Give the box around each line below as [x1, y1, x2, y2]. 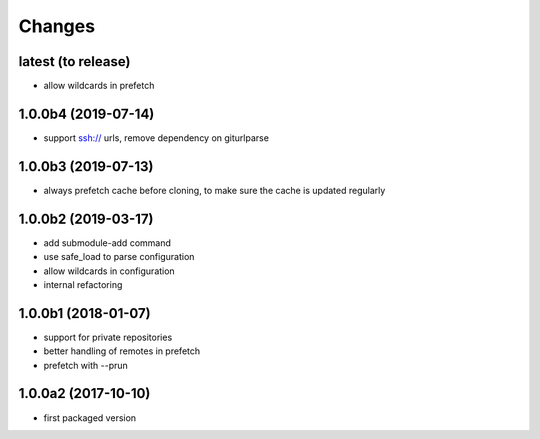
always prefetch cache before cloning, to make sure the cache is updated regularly [43, 184, 386, 196]
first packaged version [43, 411, 137, 424]
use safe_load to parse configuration [43, 251, 195, 263]
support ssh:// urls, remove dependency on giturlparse [43, 131, 270, 144]
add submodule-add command [43, 236, 172, 249]
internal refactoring [43, 278, 123, 290]
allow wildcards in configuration [43, 265, 175, 277]
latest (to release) [18, 53, 131, 70]
